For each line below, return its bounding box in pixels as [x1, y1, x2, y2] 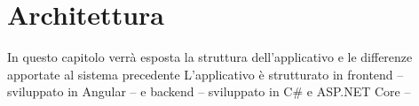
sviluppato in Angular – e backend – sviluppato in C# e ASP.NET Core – [7, 82, 411, 101]
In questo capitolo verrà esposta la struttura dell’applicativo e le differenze [7, 48, 413, 66]
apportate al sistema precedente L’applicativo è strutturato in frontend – [7, 64, 404, 83]
